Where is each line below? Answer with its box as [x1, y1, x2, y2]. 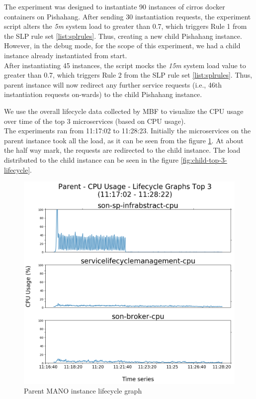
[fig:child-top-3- [180, 154, 227, 165]
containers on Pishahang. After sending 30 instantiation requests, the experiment [4, 11, 251, 21]
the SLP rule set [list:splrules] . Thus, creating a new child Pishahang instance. [4, 30, 242, 41]
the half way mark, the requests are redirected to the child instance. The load [4, 145, 241, 155]
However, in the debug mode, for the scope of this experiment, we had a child [4, 40, 241, 51]
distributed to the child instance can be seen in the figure [4, 154, 179, 165]
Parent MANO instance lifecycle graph [24, 386, 142, 396]
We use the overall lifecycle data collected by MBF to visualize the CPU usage [4, 105, 244, 116]
